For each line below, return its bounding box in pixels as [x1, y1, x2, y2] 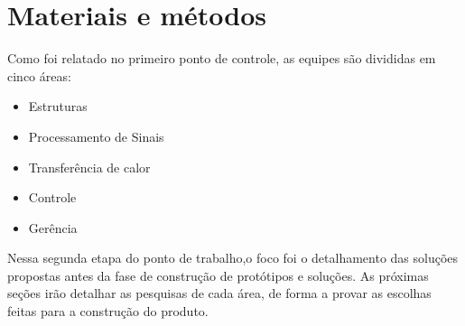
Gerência [28, 218, 78, 237]
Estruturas [28, 97, 88, 116]
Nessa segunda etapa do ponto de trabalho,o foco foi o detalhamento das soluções [7, 248, 459, 267]
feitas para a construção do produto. [7, 302, 209, 321]
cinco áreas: [7, 66, 71, 85]
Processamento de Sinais [28, 126, 164, 145]
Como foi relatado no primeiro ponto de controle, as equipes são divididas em [7, 49, 436, 68]
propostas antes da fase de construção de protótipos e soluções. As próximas [7, 265, 429, 284]
